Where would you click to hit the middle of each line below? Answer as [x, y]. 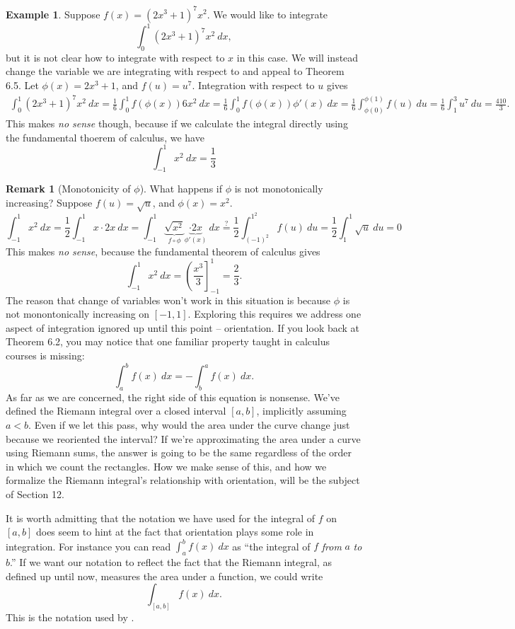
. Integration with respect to [253, 85]
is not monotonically [279, 189]
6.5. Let [22, 85]
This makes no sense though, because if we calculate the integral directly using [177, 123]
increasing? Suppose [49, 203]
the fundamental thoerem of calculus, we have [105, 137]
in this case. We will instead [297, 57]
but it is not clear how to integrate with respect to [115, 57]
